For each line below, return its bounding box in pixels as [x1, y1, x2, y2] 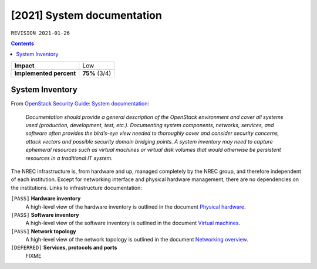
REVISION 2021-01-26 [11, 29, 70, 36]
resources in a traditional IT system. [25, 154, 113, 161]
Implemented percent [14, 69, 76, 77]
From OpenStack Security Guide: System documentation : [11, 100, 150, 107]
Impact [14, 62, 35, 70]
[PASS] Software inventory [11, 211, 79, 218]
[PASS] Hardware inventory [11, 195, 81, 202]
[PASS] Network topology [11, 227, 76, 234]
